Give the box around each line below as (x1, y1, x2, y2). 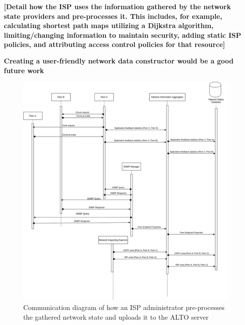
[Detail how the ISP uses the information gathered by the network (4, 1, 231, 11)
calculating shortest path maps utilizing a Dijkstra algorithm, (4, 20, 214, 31)
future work (4, 65, 44, 75)
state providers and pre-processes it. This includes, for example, (4, 11, 222, 21)
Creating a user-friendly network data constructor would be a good (4, 55, 234, 65)
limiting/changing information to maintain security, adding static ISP (4, 30, 241, 40)
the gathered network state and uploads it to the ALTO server (23, 311, 209, 322)
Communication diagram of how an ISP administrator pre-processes (23, 302, 225, 312)
